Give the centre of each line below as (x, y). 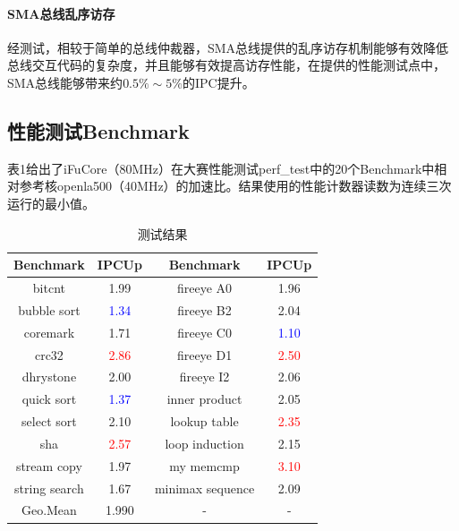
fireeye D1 (204, 354)
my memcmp (204, 465)
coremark (49, 332)
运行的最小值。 (51, 203)
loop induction (204, 443)
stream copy (49, 465)
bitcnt (49, 287)
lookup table (204, 421)
